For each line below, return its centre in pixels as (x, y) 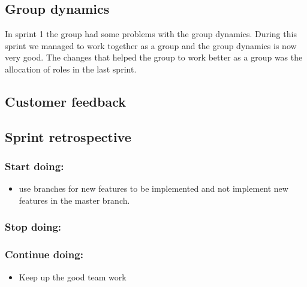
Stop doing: (33, 227)
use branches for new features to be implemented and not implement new (153, 188)
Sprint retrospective (68, 136)
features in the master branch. (74, 200)
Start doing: (34, 166)
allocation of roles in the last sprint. (71, 69)
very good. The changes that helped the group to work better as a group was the (154, 57)
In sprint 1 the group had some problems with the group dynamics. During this (151, 34)
